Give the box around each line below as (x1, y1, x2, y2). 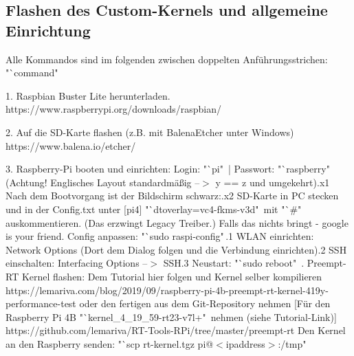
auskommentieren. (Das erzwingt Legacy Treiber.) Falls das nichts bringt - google (5, 215, 349, 230)
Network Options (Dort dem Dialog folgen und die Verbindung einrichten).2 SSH (5, 242, 347, 256)
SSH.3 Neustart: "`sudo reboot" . (163, 256, 305, 270)
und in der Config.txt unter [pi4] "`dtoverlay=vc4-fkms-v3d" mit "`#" (5, 201, 302, 216)
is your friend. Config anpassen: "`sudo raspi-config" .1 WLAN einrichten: (5, 229, 314, 243)
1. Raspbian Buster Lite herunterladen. (5, 88, 170, 102)
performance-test (5, 296, 76, 311)
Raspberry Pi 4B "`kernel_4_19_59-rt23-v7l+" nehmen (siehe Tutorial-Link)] (5, 309, 337, 324)
